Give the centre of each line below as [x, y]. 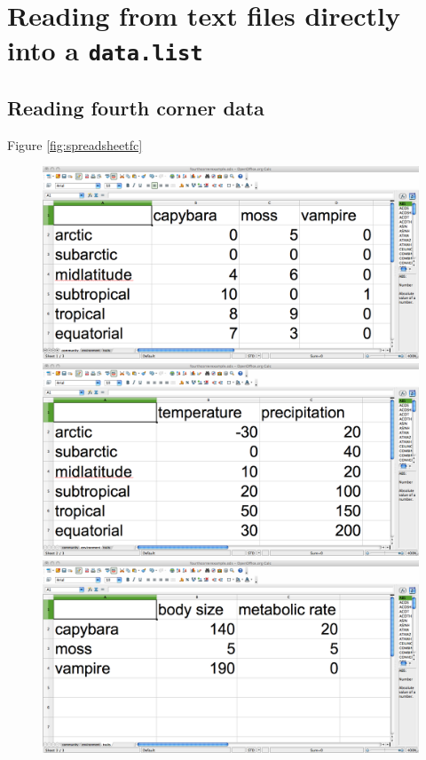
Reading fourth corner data [136, 108]
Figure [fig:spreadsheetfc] [75, 144]
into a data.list [105, 50]
